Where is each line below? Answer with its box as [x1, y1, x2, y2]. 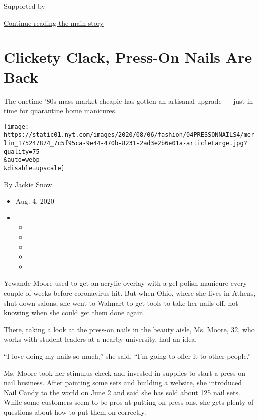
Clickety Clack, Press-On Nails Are [4, 47, 252, 67]
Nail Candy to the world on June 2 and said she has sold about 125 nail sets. [4, 387, 240, 397]
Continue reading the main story [4, 17, 104, 28]
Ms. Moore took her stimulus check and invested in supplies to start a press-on [4, 367, 246, 378]
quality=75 [4, 148, 40, 155]
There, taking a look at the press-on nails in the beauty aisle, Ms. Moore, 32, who [4, 324, 255, 334]
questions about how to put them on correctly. [4, 406, 146, 417]
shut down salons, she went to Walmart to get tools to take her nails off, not [4, 297, 238, 308]
